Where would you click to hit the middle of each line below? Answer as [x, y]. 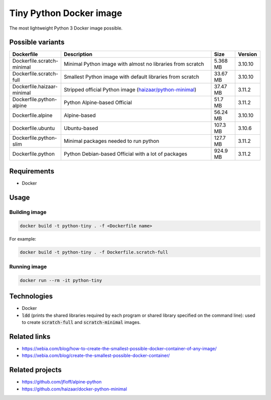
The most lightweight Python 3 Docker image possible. [66, 28]
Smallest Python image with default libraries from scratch [131, 77]
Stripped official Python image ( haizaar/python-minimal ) [130, 90]
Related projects [36, 370]
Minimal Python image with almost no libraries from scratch [134, 64]
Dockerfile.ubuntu [34, 128]
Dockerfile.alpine [32, 115]
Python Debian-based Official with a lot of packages [125, 154]
